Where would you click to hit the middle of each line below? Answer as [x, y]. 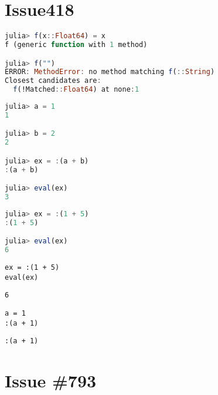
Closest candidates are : [53, 81]
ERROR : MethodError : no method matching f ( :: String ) [110, 72]
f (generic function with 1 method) [76, 45]
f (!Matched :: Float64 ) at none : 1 [76, 90]
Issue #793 [51, 381]
